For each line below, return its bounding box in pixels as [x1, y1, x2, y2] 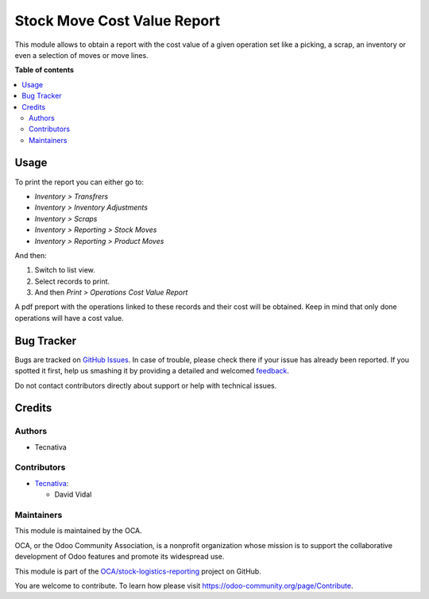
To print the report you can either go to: [14, 177, 145, 187]
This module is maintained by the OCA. [14, 526, 142, 535]
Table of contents [14, 65, 75, 75]
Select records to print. [34, 276, 110, 286]
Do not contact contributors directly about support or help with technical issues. [14, 381, 277, 390]
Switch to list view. [34, 265, 95, 275]
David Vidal [54, 489, 92, 500]
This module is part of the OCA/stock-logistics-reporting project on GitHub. [14, 566, 261, 576]
